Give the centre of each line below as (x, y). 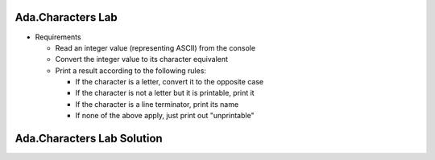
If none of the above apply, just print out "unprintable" (165, 116)
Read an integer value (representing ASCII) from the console (155, 47)
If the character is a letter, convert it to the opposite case (170, 82)
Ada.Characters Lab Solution (89, 139)
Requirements (58, 37)
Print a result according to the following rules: (131, 70)
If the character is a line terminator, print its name (157, 104)
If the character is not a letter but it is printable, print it (165, 93)
